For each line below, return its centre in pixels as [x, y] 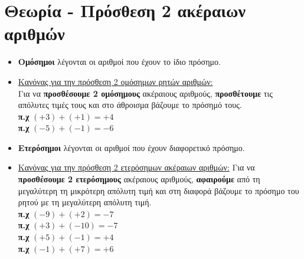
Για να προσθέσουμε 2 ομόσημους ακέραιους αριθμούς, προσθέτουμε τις [145, 93]
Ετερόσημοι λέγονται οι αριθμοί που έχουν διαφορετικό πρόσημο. [131, 147]
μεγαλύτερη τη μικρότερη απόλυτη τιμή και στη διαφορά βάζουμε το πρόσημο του [158, 190]
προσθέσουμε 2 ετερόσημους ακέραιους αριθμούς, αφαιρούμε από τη [139, 179]
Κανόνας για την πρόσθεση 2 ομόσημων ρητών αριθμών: [115, 81]
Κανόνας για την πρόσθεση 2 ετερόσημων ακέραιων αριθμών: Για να [136, 167]
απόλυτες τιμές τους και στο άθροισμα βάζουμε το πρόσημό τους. [130, 105]
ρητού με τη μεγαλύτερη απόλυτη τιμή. [85, 202]
